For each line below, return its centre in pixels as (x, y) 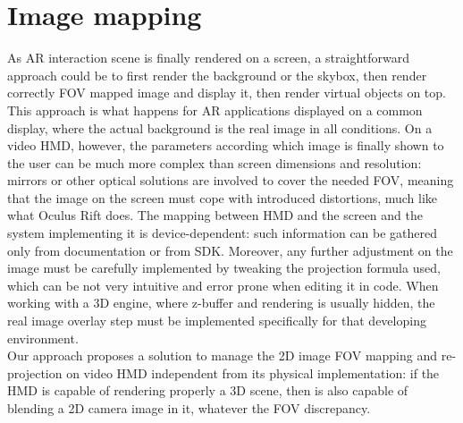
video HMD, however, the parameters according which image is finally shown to (226, 145)
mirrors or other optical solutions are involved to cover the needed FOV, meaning (231, 180)
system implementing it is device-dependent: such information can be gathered (223, 233)
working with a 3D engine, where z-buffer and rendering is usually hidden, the (221, 303)
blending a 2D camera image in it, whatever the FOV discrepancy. (189, 408)
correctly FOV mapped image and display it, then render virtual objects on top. (227, 93)
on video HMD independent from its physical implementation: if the (253, 372)
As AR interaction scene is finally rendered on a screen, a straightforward (209, 58)
